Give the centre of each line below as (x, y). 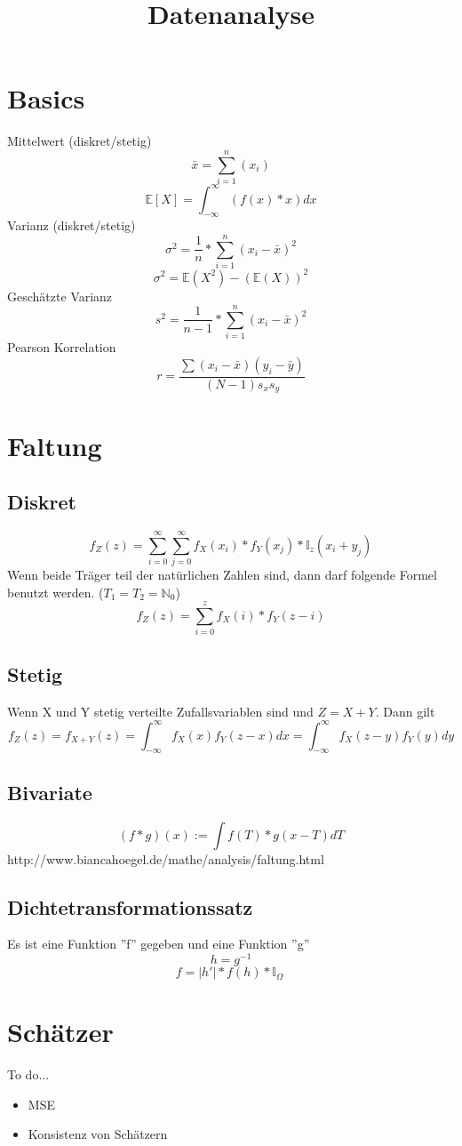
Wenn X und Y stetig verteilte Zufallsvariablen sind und (160, 711)
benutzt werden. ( (56, 592)
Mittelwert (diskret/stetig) (80, 141)
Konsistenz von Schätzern (98, 1134)
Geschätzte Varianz (60, 296)
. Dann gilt (405, 711)
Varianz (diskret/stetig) (72, 225)
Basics (46, 98)
